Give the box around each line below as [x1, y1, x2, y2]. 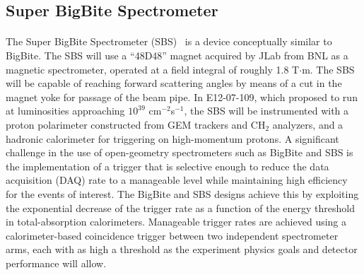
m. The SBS [302, 62, 355, 76]
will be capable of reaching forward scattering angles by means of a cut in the [6, 76, 342, 90]
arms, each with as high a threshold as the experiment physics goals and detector [6, 242, 358, 257]
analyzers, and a [272, 117, 344, 131]
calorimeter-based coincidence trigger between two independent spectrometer [6, 228, 339, 242]
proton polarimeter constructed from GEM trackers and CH [6, 117, 266, 131]
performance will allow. [6, 255, 107, 270]
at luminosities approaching [6, 103, 125, 118]
